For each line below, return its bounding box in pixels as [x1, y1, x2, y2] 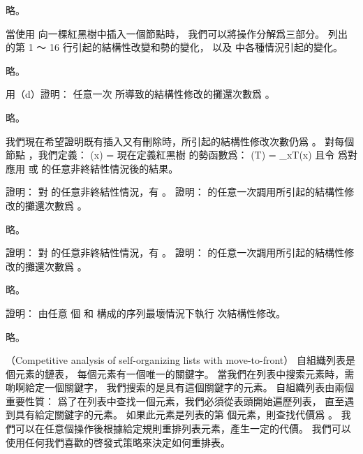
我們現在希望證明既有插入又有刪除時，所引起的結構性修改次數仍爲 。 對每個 [6, 133, 355, 148]
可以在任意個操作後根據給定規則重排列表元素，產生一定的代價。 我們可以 [15, 421, 351, 436]
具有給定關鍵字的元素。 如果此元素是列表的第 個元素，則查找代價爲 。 [15, 407, 338, 422]
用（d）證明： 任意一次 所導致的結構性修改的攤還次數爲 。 [6, 87, 275, 101]
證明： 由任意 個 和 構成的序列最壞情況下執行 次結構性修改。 [6, 305, 286, 320]
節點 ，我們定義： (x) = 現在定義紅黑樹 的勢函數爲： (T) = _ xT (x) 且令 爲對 [6, 147, 357, 162]
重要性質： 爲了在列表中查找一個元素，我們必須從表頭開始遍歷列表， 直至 [6, 393, 345, 408]
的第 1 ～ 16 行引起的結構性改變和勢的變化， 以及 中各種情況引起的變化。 [6, 40, 343, 54]
